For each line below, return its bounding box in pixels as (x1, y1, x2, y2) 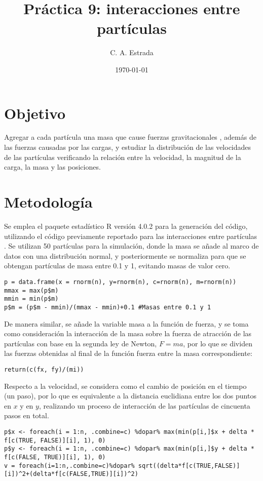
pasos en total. (4, 410, 49, 421)
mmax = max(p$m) (4, 287, 59, 294)
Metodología (4, 191, 93, 212)
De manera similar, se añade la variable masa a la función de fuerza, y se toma (4, 318, 249, 329)
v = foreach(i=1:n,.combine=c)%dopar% (4, 462, 135, 469)
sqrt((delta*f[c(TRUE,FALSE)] (138, 462, 240, 469)
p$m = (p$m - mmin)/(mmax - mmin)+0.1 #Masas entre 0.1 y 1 (4, 303, 211, 311)
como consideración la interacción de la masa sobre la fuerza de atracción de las (4, 328, 252, 339)
